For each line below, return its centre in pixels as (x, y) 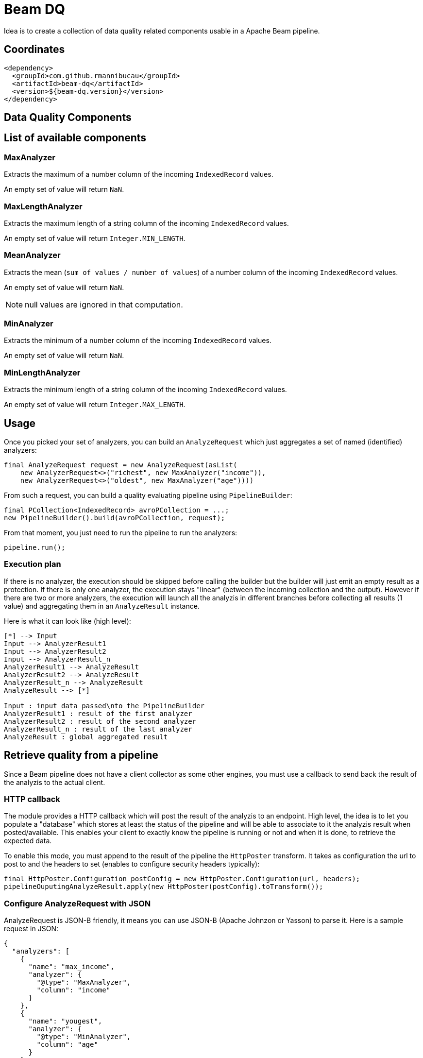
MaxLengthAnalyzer (43, 206)
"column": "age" (67, 1045)
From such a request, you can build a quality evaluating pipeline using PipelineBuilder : (148, 495)
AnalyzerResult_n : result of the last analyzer (98, 729)
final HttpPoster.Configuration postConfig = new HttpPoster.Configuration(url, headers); (182, 879)
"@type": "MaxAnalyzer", (84, 982)
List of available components (75, 138)
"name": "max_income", (71, 967)
